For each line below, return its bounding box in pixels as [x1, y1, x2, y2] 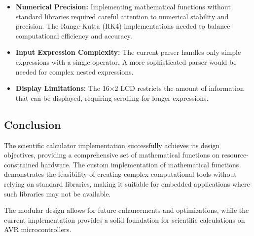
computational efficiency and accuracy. [15, 30, 132, 40]
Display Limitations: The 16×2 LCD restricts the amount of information [15, 83, 244, 93]
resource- [221, 150, 249, 160]
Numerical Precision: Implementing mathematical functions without [15, 1, 231, 11]
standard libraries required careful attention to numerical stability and [15, 11, 229, 21]
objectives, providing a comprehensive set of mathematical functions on [4, 150, 219, 160]
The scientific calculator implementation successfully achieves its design [4, 140, 220, 150]
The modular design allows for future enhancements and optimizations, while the [4, 205, 249, 215]
